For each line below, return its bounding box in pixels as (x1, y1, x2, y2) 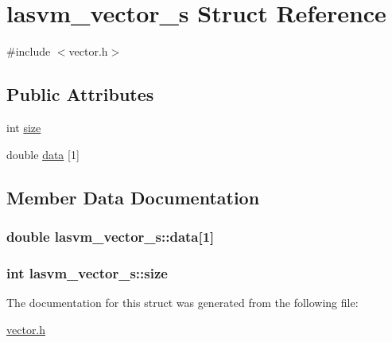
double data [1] (6, 146, 80, 162)
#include (6, 43, 51, 60)
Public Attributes (6, 82, 154, 107)
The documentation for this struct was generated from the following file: (6, 293, 359, 310)
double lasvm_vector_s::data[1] (6, 226, 215, 246)
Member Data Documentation (6, 185, 260, 209)
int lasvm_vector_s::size (6, 262, 168, 282)
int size (6, 119, 41, 135)
